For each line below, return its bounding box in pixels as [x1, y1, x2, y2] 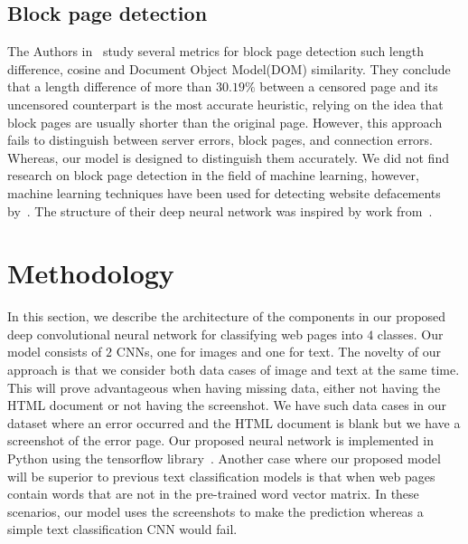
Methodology [7, 254, 174, 291]
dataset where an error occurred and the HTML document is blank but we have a [7, 413, 461, 432]
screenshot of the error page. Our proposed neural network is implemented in [7, 431, 434, 450]
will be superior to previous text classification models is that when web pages [7, 466, 435, 485]
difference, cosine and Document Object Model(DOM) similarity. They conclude [7, 59, 451, 78]
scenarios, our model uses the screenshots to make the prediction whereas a [7, 501, 424, 520]
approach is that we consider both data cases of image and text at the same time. [7, 360, 460, 379]
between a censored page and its [259, 77, 438, 96]
